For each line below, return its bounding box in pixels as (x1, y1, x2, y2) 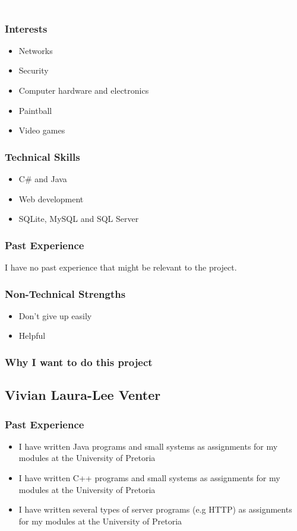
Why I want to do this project (5, 354, 153, 369)
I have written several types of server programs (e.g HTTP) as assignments (18, 503, 292, 516)
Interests (5, 21, 48, 36)
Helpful (18, 329, 46, 342)
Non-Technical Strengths (5, 286, 126, 301)
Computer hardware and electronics (18, 84, 149, 96)
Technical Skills (5, 149, 80, 164)
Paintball (18, 104, 52, 116)
